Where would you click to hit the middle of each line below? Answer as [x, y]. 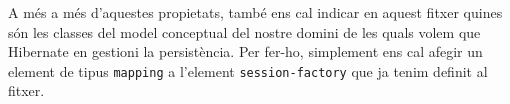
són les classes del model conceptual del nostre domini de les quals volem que [244, 31]
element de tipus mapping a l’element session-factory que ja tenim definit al [248, 70]
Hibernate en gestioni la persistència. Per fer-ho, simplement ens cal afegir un [245, 51]
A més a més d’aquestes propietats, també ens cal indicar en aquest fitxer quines [255, 12]
